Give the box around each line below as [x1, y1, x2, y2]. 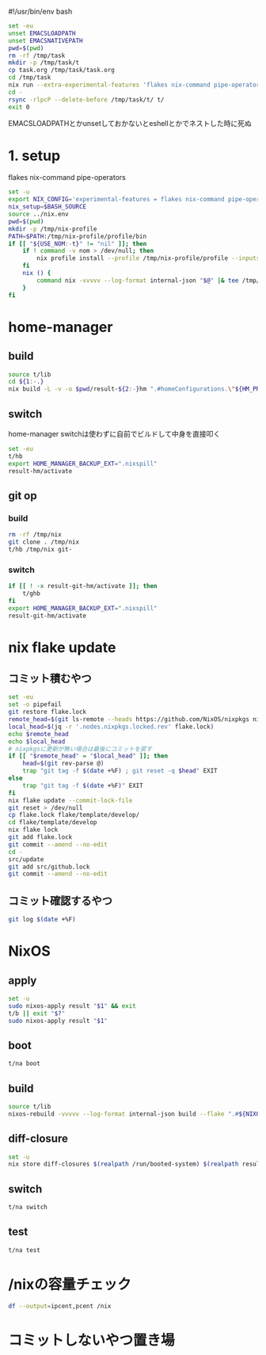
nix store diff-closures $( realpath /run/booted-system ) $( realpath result [8, 1160, 264, 1168]
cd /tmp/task [8, 74, 51, 82]
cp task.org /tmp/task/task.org [8, 67, 115, 74]
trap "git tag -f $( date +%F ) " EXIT [22, 781, 144, 789]
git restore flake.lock [8, 708, 87, 716]
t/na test [8, 1246, 41, 1254]
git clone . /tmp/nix [8, 538, 80, 546]
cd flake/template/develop [8, 819, 97, 826]
